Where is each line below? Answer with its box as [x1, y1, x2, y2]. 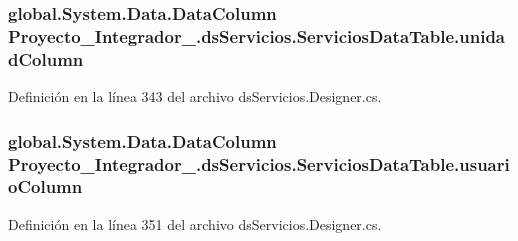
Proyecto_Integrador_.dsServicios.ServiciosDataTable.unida [8, 23, 505, 48]
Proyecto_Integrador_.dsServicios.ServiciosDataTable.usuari [8, 151, 510, 176]
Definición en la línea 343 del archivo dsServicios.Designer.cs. [8, 86, 382, 107]
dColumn [8, 46, 84, 71]
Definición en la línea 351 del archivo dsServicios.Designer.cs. [8, 213, 382, 234]
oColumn [8, 174, 83, 199]
